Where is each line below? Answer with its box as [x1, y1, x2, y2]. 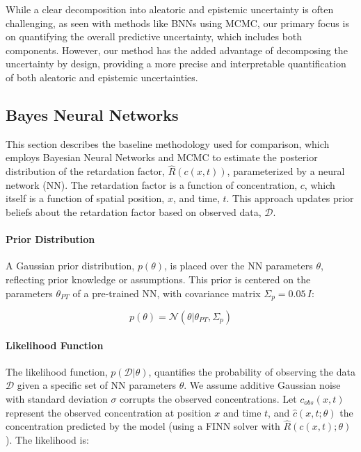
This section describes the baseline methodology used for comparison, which [6, 136, 330, 151]
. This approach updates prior [226, 191, 354, 206]
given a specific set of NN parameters [17, 378, 177, 392]
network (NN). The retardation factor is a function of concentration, [6, 177, 298, 192]
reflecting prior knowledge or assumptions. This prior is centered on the [6, 271, 311, 286]
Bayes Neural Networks [6, 103, 179, 125]
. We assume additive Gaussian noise [184, 378, 341, 392]
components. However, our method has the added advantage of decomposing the [6, 42, 348, 57]
